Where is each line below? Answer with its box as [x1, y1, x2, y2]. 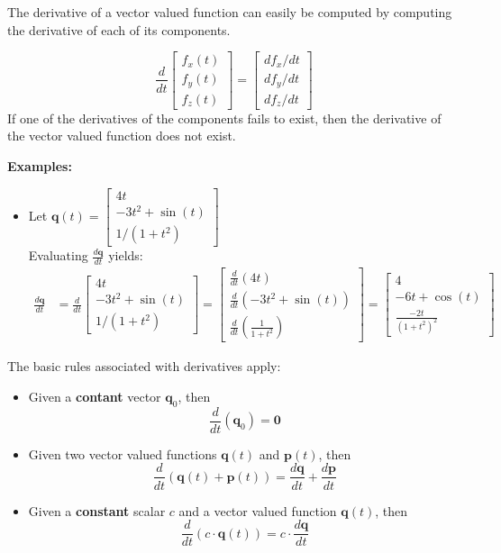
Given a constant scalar [28, 501, 166, 520]
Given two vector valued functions [28, 444, 217, 463]
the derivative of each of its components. [7, 20, 231, 39]
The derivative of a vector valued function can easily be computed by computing [7, 3, 452, 21]
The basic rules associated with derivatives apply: [7, 357, 281, 376]
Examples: [7, 156, 72, 175]
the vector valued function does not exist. [7, 126, 236, 145]
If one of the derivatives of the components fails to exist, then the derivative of [7, 108, 442, 127]
